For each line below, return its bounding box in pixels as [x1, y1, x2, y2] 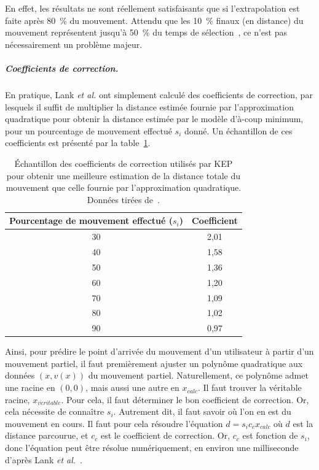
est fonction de [242, 429, 298, 442]
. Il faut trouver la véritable [197, 381, 302, 394]
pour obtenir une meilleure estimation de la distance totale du [6, 169, 240, 182]
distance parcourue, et [5, 429, 89, 442]
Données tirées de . [87, 193, 160, 206]
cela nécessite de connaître [5, 405, 104, 418]
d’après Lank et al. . [5, 453, 82, 466]
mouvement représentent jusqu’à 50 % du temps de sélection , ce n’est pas [5, 26, 287, 39]
